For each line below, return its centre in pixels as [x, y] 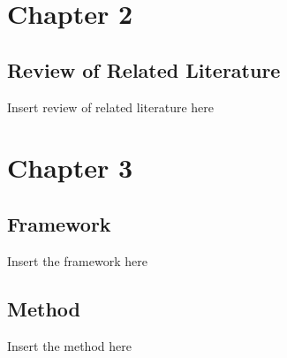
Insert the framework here [77, 260]
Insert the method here [69, 345]
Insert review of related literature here [111, 107]
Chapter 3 [70, 168]
